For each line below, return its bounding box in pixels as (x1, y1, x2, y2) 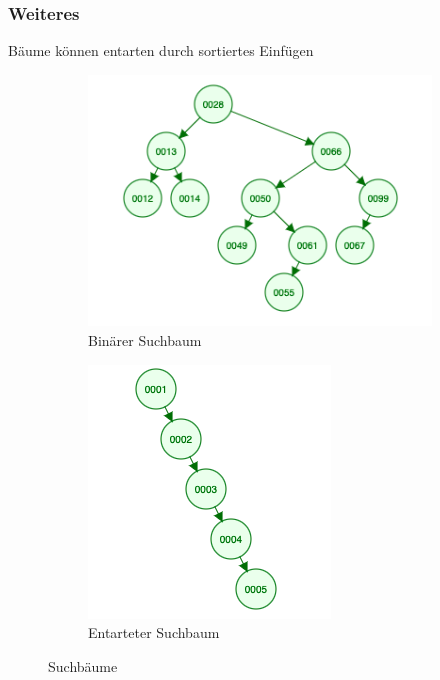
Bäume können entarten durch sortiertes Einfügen (8, 40, 314, 61)
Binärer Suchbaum (88, 330, 202, 351)
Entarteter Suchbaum (88, 622, 220, 643)
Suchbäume (48, 655, 118, 676)
